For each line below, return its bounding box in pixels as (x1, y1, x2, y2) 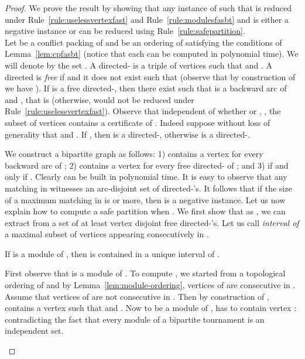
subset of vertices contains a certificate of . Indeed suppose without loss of (5, 116, 270, 128)
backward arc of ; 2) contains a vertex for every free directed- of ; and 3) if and (5, 159, 289, 171)
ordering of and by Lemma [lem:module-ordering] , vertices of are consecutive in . (5, 279, 296, 291)
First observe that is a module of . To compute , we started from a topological (5, 267, 286, 279)
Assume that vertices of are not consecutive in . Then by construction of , (5, 290, 269, 302)
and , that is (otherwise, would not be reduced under (5, 93, 194, 105)
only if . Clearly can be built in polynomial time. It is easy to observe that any (5, 170, 287, 183)
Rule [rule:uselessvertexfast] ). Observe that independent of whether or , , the (5, 105, 281, 117)
